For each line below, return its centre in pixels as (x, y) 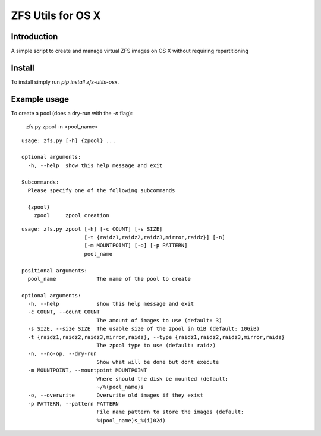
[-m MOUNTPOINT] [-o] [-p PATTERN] (136, 246)
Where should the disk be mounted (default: (163, 379)
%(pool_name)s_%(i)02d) (131, 420)
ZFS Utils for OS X (56, 15)
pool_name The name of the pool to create (109, 279)
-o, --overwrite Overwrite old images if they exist (115, 395)
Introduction (34, 37)
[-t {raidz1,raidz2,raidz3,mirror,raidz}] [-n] (155, 237)
